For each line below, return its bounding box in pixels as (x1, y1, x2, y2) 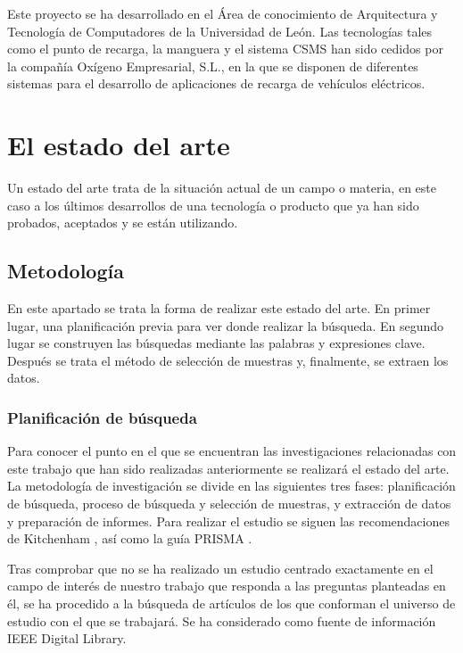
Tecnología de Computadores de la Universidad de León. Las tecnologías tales (7, 21, 433, 40)
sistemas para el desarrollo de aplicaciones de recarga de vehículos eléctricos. (7, 74, 426, 93)
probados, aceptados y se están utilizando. (7, 213, 238, 232)
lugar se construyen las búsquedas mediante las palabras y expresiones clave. (7, 334, 426, 352)
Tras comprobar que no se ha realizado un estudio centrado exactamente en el (7, 558, 434, 577)
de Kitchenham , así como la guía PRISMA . (7, 529, 252, 548)
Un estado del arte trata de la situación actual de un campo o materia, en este (7, 178, 436, 197)
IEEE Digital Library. (7, 629, 127, 648)
